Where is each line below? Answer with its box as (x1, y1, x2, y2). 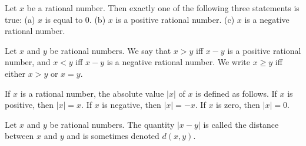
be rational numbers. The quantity (49, 118, 175, 130)
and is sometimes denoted (66, 130, 159, 142)
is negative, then (102, 99, 161, 111)
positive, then (5, 99, 54, 111)
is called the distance (203, 118, 279, 130)
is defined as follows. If (195, 87, 277, 99)
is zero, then (216, 99, 260, 111)
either (5, 67, 26, 79)
